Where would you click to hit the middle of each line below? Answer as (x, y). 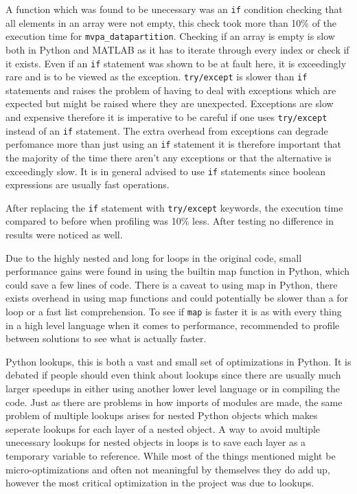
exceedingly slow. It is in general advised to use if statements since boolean (165, 171)
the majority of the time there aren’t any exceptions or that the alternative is (169, 157)
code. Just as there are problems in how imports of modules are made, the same (174, 402)
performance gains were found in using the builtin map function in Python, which (178, 271)
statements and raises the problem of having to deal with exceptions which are (171, 90)
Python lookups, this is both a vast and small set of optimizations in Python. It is (178, 361)
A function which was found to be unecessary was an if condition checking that (174, 9)
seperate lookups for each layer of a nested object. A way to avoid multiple (163, 428)
